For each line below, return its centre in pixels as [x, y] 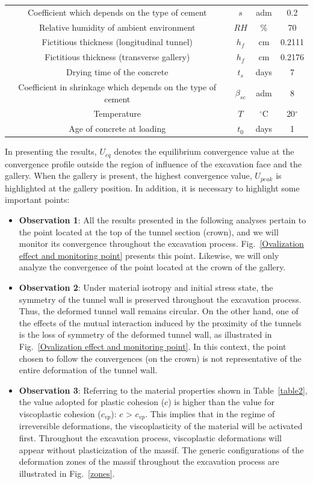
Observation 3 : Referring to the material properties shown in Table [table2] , [163, 390]
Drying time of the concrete [117, 72]
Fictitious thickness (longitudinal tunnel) [117, 42]
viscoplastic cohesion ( [60, 413]
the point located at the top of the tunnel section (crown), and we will [149, 231]
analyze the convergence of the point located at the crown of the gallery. [152, 267]
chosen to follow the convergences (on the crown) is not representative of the [160, 358]
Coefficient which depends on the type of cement [117, 12]
